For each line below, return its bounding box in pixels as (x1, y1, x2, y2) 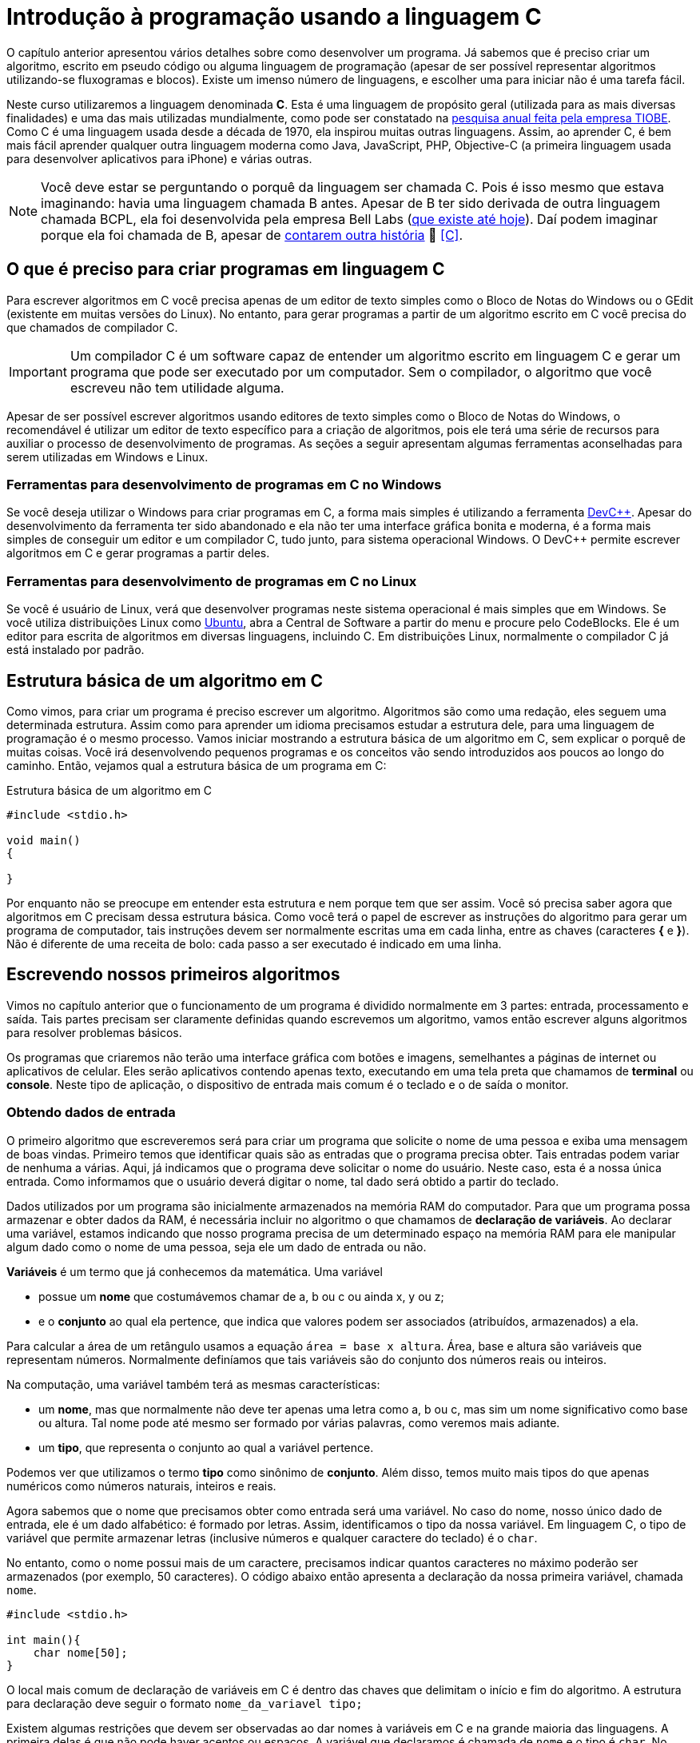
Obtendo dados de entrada (6, 1104, 176, 1121)
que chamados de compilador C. (6, 320, 178, 334)
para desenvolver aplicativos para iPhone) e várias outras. (6, 151, 312, 166)
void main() (6, 833, 81, 847)
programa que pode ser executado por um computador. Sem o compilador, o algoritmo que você (70, 363, 652, 380)
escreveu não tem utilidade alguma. (70, 379, 284, 396)
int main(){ (6, 1633, 81, 1646)
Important (9, 363, 67, 380)
